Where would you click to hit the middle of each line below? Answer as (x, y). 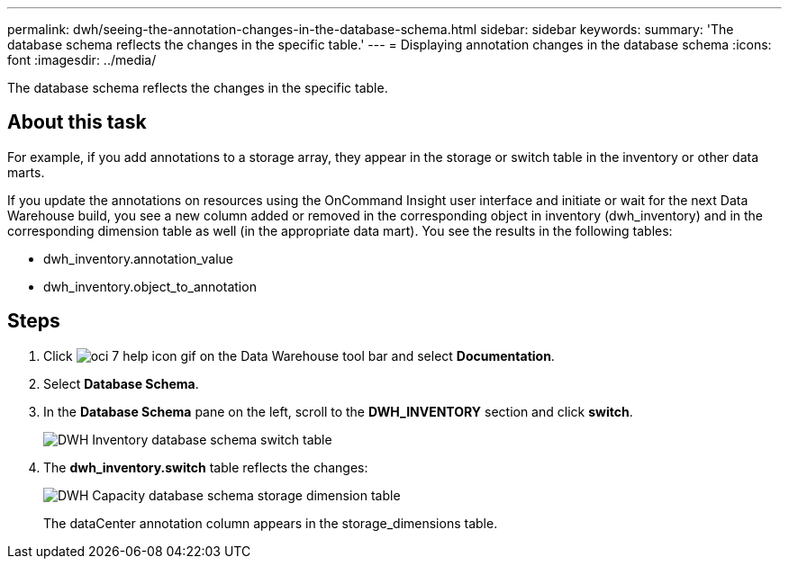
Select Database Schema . (121, 383)
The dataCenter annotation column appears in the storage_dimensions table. (271, 523)
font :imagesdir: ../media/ (82, 60)
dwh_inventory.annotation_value (138, 258)
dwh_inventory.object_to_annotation (150, 286)
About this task (77, 122)
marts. (26, 172)
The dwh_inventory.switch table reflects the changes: (206, 467)
